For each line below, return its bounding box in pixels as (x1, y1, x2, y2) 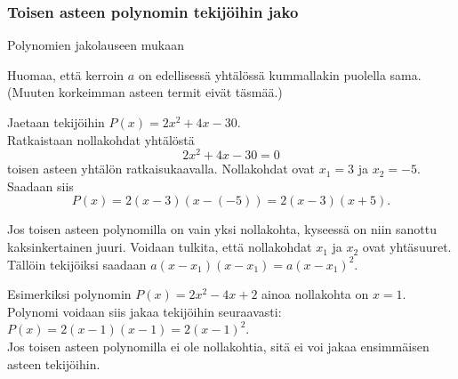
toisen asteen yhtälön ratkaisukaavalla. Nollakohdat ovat (7, 159, 316, 178)
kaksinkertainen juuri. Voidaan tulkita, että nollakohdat (7, 238, 312, 256)
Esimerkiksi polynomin (7, 285, 132, 303)
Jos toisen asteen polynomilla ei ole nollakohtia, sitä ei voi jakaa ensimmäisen (7, 337, 430, 356)
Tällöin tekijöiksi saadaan (7, 254, 147, 273)
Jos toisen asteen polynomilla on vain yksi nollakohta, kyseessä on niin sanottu (7, 220, 438, 238)
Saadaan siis (7, 176, 74, 195)
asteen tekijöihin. (7, 354, 100, 373)
